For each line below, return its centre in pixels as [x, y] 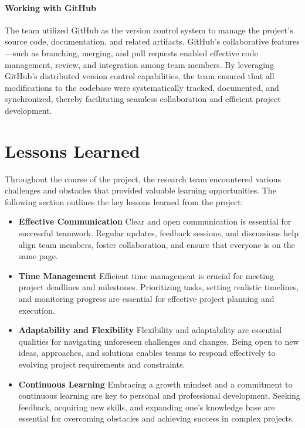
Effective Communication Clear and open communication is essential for [155, 221]
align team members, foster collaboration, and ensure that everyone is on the [157, 244]
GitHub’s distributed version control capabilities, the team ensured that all [140, 76]
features [285, 41]
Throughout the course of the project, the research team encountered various [143, 179]
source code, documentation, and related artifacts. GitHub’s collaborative [137, 41]
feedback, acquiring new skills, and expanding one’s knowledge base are [147, 407]
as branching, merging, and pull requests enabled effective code [145, 52]
